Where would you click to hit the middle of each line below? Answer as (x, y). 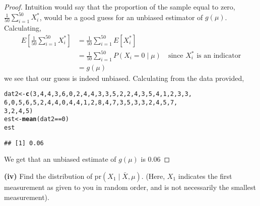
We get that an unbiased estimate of (60, 159)
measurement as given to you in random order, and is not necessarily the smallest (130, 187)
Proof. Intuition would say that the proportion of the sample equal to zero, (120, 7)
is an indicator (219, 56)
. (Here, (153, 176)
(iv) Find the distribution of (48, 176)
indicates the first (205, 176)
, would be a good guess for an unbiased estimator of (121, 17)
